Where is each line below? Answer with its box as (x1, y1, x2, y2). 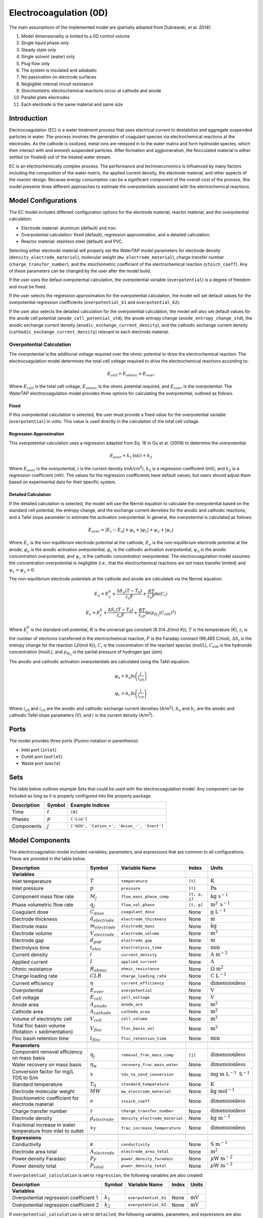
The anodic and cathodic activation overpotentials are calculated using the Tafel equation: (9, 658, 190, 665)
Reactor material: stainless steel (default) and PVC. (21, 239, 124, 245)
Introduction (9, 114, 48, 122)
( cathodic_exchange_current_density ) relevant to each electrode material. (9, 329, 169, 335)
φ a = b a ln (114, 673, 135, 680)
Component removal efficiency (12, 1048, 83, 1055)
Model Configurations (9, 196, 77, 205)
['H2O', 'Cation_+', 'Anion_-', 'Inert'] (71, 823, 164, 829)
